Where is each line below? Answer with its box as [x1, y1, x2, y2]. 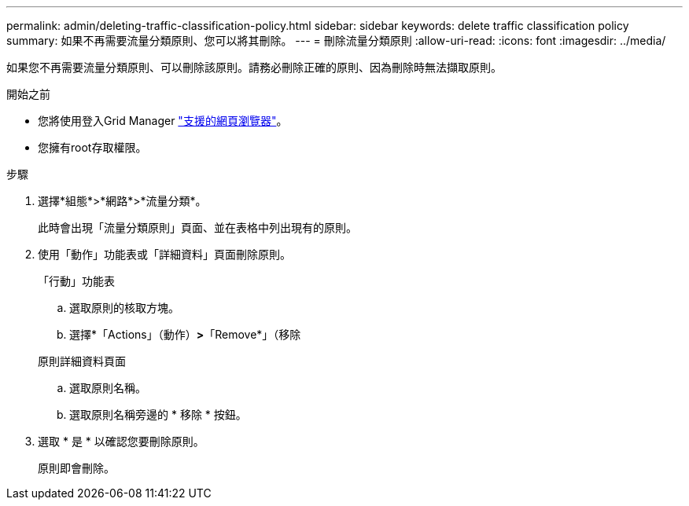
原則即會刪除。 [38, 461, 115, 475]
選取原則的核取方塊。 [69, 301, 179, 314]
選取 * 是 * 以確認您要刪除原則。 [38, 434, 204, 448]
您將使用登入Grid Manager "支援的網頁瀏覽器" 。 [38, 114, 288, 127]
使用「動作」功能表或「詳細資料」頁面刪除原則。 [38, 247, 291, 261]
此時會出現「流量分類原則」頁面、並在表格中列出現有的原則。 [38, 221, 357, 234]
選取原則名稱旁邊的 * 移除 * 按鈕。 [69, 408, 247, 421]
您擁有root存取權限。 [38, 141, 147, 154]
